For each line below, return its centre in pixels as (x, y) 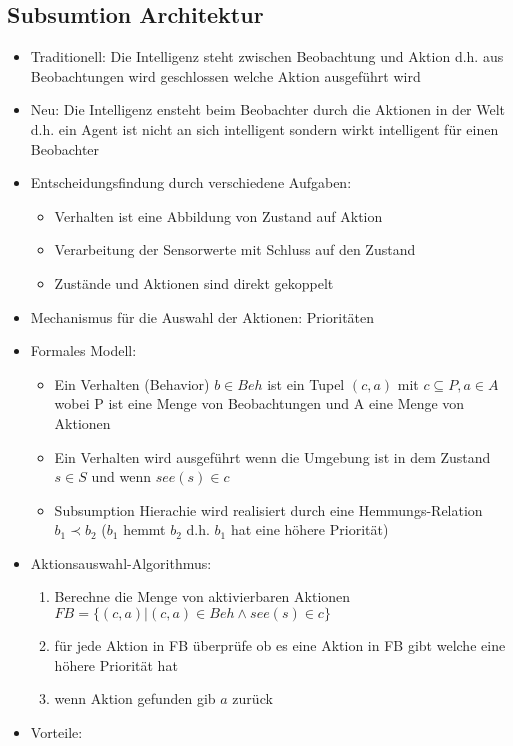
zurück (252, 698)
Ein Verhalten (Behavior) (132, 383)
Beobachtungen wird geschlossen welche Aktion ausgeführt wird (225, 75)
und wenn (121, 476)
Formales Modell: (83, 350)
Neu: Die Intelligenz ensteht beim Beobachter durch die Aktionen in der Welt (268, 109)
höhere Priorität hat (116, 664)
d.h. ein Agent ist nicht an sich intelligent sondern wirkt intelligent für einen (264, 128)
